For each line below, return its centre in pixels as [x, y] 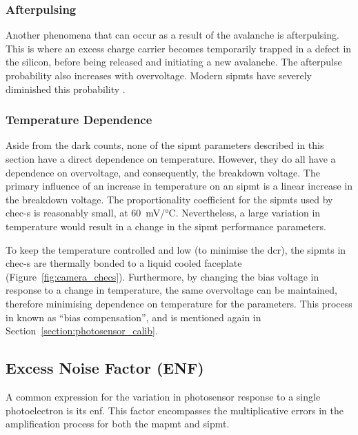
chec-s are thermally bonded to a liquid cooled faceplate [124, 263]
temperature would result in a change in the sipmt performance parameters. [166, 226]
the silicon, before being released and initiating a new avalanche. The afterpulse [174, 62]
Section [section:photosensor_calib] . [82, 331]
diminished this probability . [66, 89]
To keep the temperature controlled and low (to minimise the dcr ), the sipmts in [176, 249]
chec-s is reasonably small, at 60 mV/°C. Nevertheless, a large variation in [163, 213]
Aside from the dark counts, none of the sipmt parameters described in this [165, 145]
